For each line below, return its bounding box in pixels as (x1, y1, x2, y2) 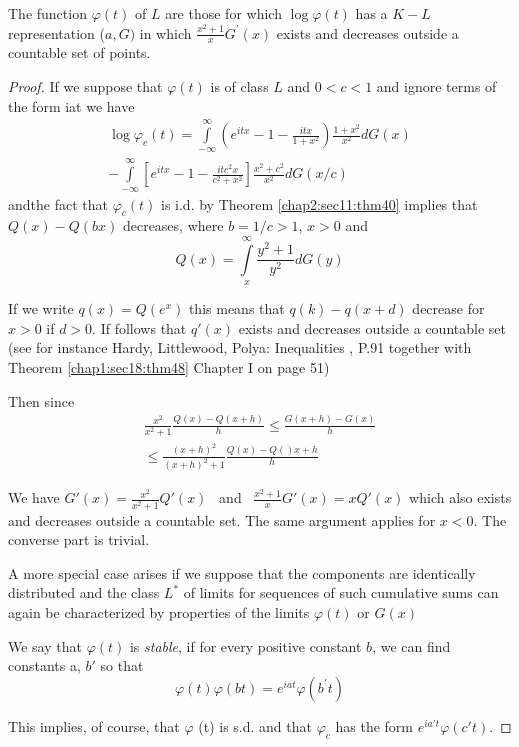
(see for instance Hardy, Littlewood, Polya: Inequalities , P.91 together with (8, 337, 472, 358)
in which (139, 22, 192, 43)
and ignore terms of (376, 76, 497, 97)
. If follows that (92, 317, 187, 338)
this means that (188, 298, 285, 319)
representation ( (8, 22, 105, 43)
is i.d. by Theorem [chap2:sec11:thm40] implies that (161, 193, 478, 214)
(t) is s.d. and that (198, 715, 312, 736)
